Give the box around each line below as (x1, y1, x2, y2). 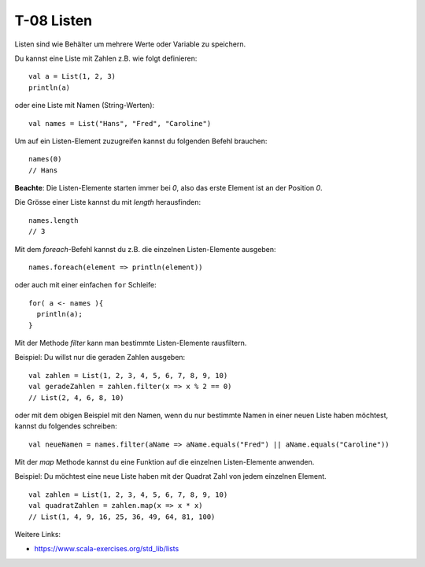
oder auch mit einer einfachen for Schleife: (14, 280, 157, 290)
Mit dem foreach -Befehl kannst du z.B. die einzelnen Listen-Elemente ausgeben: (14, 244, 276, 254)
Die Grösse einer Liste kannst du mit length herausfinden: (14, 198, 201, 207)
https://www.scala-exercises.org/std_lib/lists (34, 544, 179, 554)
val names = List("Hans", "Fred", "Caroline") (28, 119, 212, 128)
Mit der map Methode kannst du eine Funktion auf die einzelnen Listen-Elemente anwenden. (14, 458, 315, 467)
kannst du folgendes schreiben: (14, 421, 117, 431)
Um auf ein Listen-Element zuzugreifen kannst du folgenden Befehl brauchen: (14, 136, 268, 146)
